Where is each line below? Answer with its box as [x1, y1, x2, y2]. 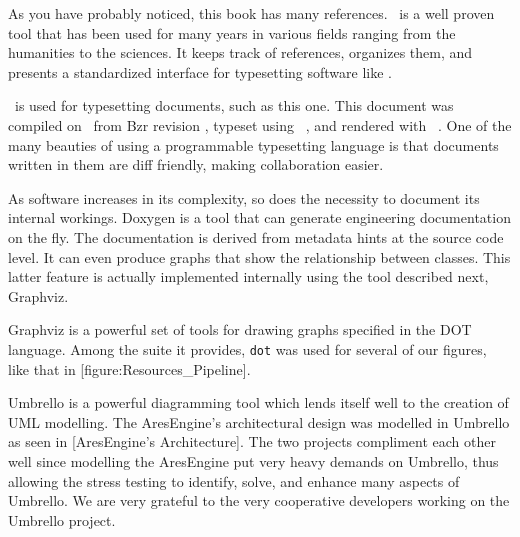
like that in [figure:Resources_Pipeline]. [8, 358, 251, 379]
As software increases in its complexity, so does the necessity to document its [8, 187, 480, 208]
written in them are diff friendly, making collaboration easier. [8, 154, 384, 175]
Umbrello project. [8, 509, 116, 530]
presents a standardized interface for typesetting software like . [8, 61, 393, 82]
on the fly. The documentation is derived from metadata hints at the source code [8, 226, 504, 247]
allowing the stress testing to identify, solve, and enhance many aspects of [8, 470, 460, 491]
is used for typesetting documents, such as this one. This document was [14, 95, 454, 116]
